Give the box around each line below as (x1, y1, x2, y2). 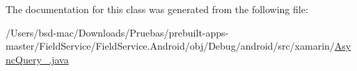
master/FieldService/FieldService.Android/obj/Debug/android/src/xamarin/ (6, 39, 335, 53)
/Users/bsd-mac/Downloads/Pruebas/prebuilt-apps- (6, 25, 229, 39)
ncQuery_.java (6, 52, 69, 66)
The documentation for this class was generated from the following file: (6, 2, 308, 16)
